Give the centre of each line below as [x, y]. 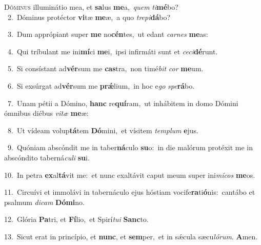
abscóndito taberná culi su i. [47, 157]
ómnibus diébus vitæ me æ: [46, 113]
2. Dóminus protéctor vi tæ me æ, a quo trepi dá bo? [89, 17]
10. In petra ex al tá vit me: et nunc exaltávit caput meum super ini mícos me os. [130, 175]
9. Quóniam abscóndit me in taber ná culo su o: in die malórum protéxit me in [130, 147]
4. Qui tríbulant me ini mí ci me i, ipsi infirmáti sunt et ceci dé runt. [113, 51]
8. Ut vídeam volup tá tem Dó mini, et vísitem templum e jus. [103, 130]
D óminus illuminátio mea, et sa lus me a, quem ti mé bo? [91, 7]
